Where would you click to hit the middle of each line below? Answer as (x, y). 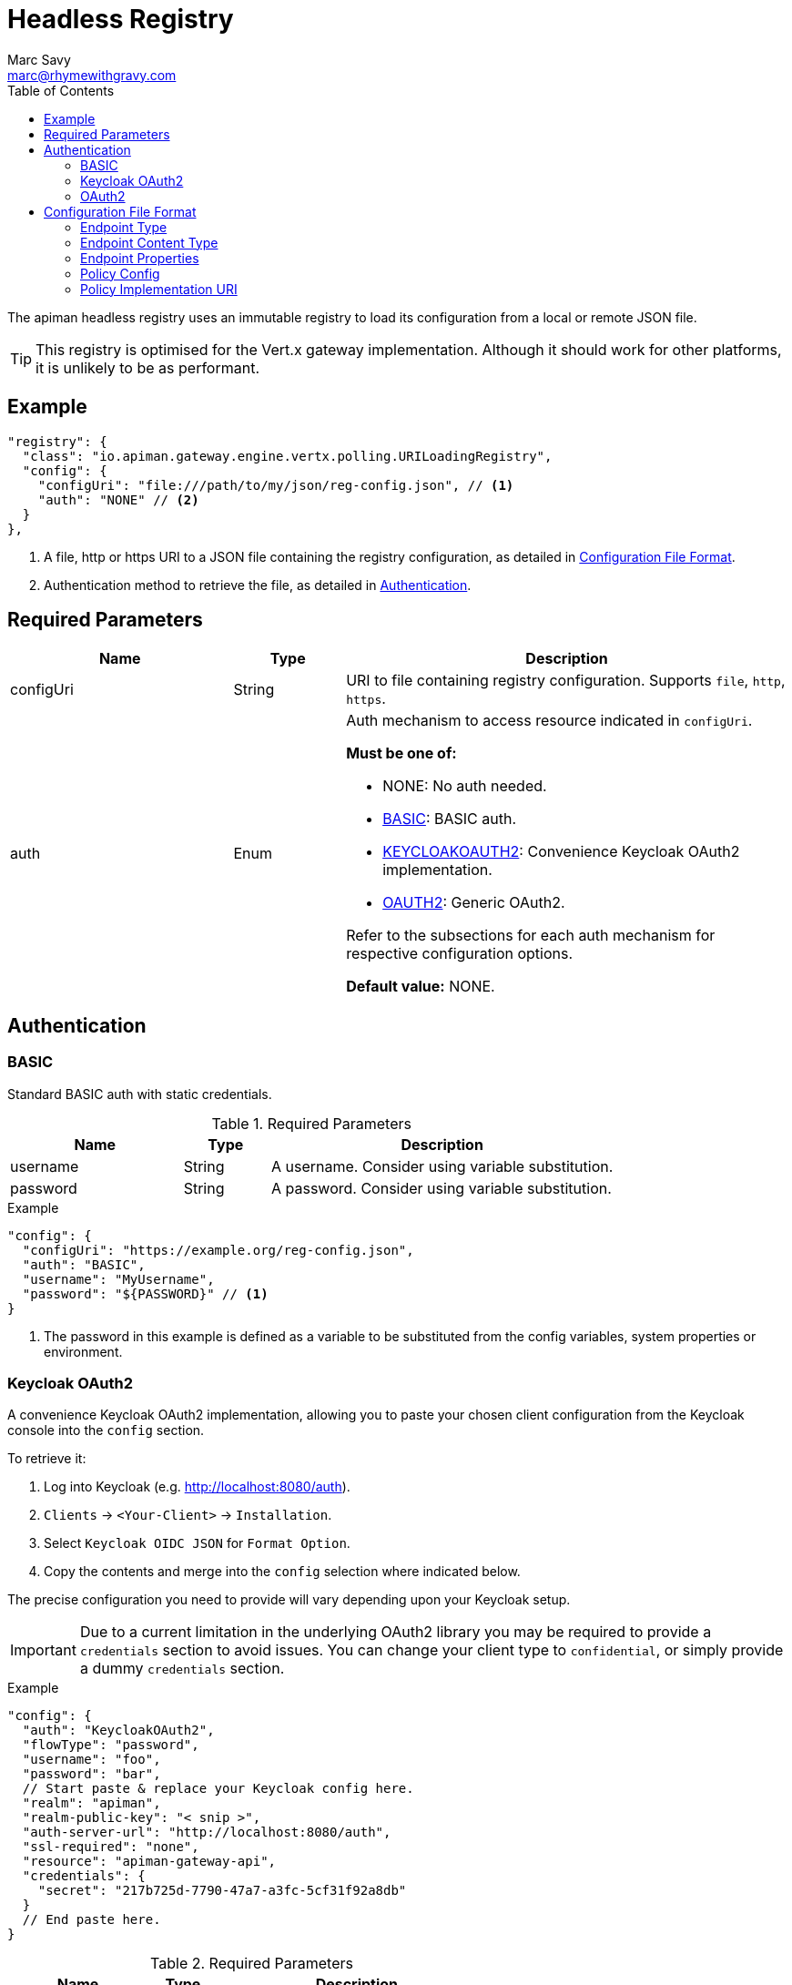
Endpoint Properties (140, 258)
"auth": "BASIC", (84, 1264)
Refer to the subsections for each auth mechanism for (531, 936)
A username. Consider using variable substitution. (442, 1166)
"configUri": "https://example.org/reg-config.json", (218, 1250)
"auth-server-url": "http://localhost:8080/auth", (207, 1832)
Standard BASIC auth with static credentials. (140, 1094)
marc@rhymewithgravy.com (92, 75)
